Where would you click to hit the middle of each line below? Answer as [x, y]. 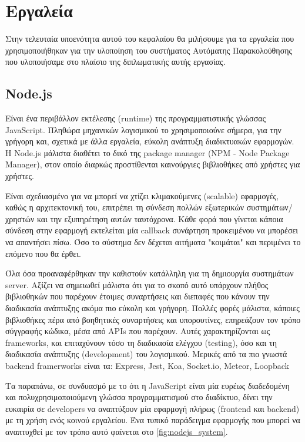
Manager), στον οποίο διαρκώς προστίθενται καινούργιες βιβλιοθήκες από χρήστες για [153, 164]
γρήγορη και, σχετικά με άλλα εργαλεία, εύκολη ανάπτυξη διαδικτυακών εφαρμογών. [150, 141]
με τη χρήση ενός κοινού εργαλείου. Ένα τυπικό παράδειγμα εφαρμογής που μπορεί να [153, 420]
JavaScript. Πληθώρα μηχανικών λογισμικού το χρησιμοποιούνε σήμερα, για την [143, 129]
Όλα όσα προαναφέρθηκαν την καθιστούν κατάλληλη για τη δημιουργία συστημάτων [150, 273]
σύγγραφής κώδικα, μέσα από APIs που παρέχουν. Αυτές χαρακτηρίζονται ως [138, 331]
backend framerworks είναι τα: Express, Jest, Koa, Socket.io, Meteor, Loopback [147, 365]
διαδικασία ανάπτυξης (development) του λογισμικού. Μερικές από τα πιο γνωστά [146, 354]
